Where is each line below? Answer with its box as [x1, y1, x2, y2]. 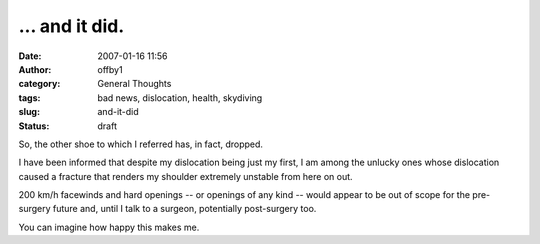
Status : [18, 120, 50, 132]
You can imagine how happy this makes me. [18, 221, 200, 233]
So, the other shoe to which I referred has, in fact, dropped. [18, 138, 264, 150]
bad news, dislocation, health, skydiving [97, 91, 263, 104]
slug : [18, 106, 40, 118]
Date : [18, 50, 42, 62]
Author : [18, 63, 52, 75]
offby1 [97, 63, 124, 75]
